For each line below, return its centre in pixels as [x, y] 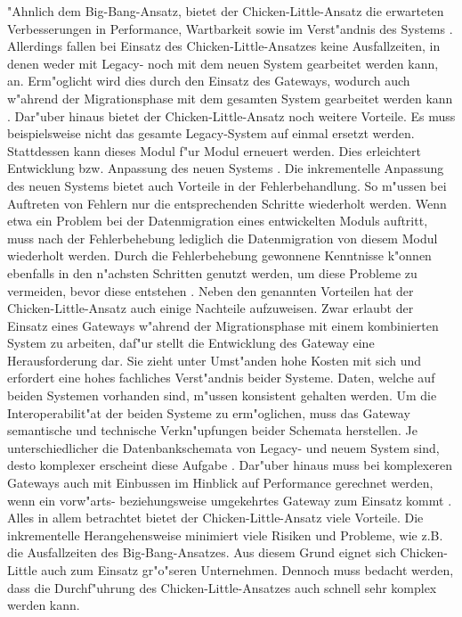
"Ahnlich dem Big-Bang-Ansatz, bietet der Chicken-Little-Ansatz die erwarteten [226, 11]
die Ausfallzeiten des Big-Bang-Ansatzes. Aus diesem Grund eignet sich [202, 552]
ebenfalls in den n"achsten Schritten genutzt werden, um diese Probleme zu [212, 272]
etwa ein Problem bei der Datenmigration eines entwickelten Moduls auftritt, [218, 221]
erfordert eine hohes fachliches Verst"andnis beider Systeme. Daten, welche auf [221, 378]
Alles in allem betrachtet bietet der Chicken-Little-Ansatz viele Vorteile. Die [215, 518]
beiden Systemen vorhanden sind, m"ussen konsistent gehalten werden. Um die [222, 395]
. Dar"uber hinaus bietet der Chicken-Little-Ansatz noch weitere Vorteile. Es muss [231, 115]
